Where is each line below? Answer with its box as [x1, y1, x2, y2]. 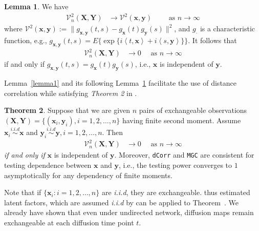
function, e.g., [4, 34, 47, 45]
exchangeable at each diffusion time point [4, 217, 134, 227]
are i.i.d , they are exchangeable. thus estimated [101, 187, 250, 198]
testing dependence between [4, 160, 92, 170]
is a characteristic [200, 23, 255, 34]
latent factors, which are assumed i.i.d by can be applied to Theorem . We [4, 197, 239, 207]
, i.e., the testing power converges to [118, 160, 232, 170]
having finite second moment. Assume [122, 114, 241, 125]
